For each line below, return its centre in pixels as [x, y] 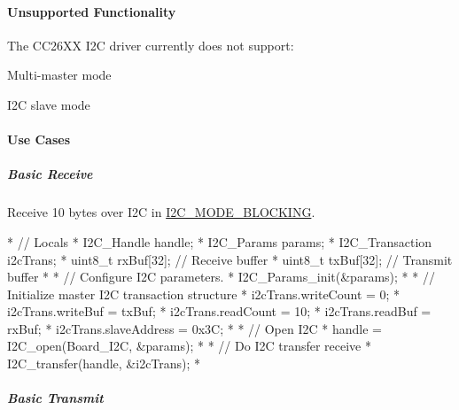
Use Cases [39, 139]
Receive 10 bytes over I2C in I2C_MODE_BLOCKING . [161, 212]
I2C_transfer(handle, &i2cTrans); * [104, 364]
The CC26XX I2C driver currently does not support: [151, 45]
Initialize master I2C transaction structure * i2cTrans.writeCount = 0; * [204, 294]
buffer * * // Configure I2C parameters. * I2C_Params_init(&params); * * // [221, 277]
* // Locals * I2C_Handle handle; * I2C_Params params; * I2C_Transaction [220, 241]
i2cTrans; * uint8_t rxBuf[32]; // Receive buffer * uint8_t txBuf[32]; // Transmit [230, 259]
